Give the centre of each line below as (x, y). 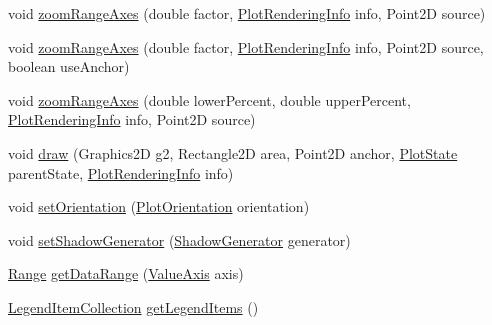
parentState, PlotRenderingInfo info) (121, 172)
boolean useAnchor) (69, 66)
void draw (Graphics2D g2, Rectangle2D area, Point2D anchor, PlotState (233, 152)
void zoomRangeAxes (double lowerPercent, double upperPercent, (209, 99)
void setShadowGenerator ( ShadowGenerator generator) (179, 239)
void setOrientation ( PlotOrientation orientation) (159, 206)
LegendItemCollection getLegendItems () (133, 306)
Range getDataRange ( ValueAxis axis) (126, 273)
